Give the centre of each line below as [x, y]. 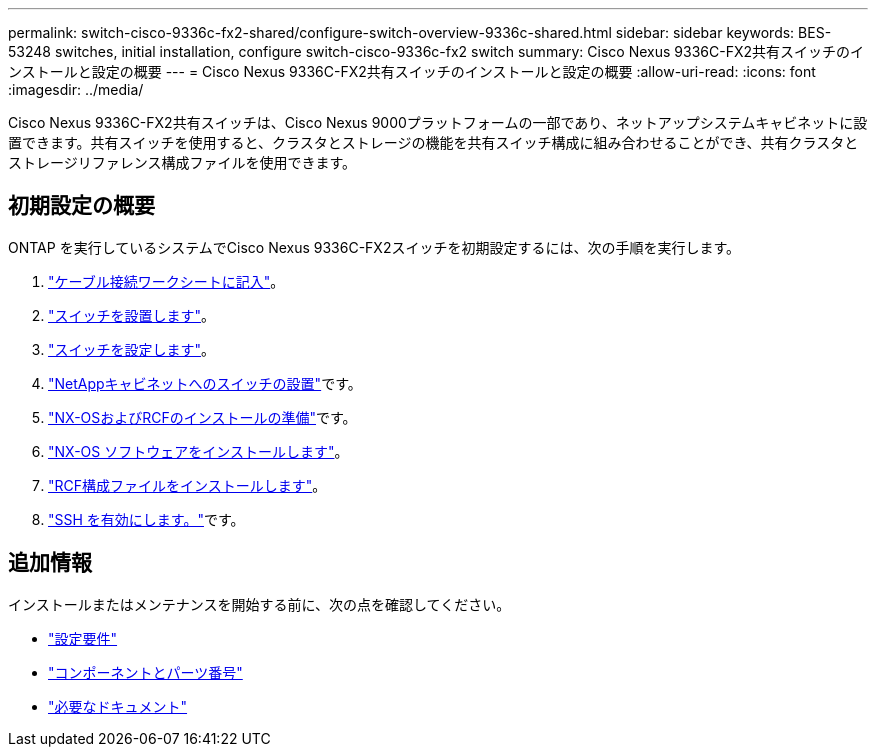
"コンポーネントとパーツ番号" [145, 672]
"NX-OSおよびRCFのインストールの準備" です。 [202, 417]
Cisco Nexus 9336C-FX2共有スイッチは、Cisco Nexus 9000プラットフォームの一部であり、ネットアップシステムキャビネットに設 [438, 122]
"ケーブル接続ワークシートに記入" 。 [166, 281]
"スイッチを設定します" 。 [132, 349]
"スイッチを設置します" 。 [132, 315]
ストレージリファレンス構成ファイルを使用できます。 [182, 162]
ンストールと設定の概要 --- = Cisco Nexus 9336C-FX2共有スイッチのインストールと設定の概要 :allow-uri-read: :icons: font [412, 71]
